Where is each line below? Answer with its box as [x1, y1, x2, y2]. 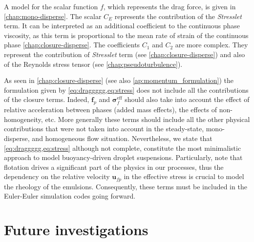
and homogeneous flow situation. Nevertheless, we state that [32, 133, 212, 143]
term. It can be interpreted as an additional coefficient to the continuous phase [4, 20, 240, 31]
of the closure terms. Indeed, [4, 94, 89, 104]
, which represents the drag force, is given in [103, 1, 236, 11]
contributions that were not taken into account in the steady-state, [4, 123, 204, 134]
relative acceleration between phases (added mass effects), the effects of [4, 104, 217, 115]
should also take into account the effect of [125, 94, 250, 104]
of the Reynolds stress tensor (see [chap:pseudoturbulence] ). [4, 59, 183, 69]
